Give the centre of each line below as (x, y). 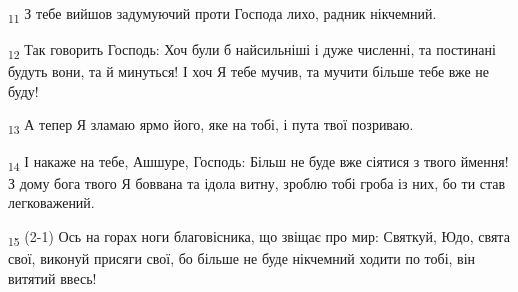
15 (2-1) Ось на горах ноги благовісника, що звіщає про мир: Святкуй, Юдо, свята (259, 237)
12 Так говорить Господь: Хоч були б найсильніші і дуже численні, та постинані (252, 50)
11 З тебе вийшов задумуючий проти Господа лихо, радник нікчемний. (222, 14)
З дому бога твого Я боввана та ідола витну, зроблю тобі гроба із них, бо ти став (257, 182)
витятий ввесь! (52, 277)
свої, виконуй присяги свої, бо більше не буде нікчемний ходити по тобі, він (242, 258)
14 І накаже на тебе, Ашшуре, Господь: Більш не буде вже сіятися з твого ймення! (258, 162)
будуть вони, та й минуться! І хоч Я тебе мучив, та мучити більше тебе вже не (249, 71)
